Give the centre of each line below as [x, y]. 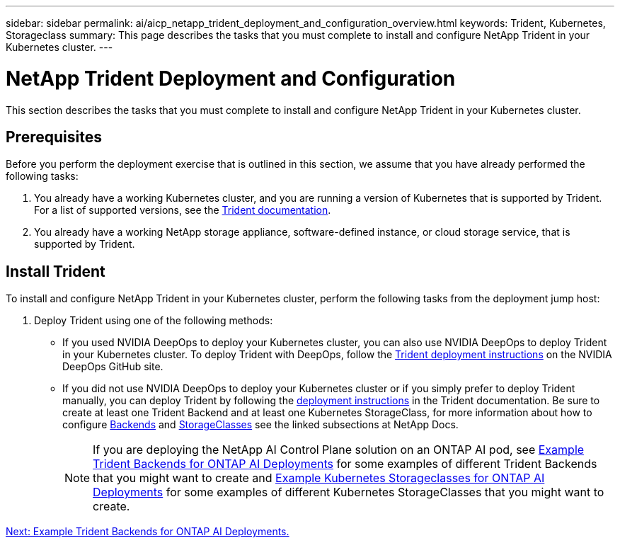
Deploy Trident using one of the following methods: [154, 321]
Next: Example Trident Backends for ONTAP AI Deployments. [148, 532]
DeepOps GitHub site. [113, 367]
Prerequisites [54, 137]
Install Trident [56, 271]
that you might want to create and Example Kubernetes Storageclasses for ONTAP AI [319, 478]
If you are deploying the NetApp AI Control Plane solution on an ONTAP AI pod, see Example [339, 450]
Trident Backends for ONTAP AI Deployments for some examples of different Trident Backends [345, 464]
